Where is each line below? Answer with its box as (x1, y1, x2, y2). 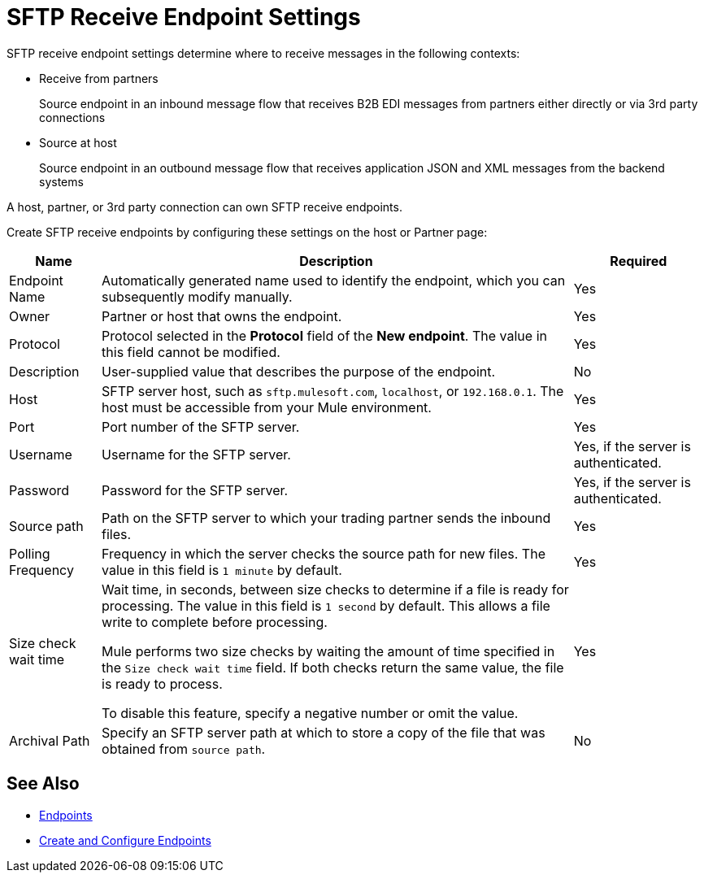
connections (39, 110, 106, 124)
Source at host (39, 135, 117, 150)
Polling (9, 545, 50, 562)
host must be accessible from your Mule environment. (102, 398, 432, 416)
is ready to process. (102, 675, 223, 692)
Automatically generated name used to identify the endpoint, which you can (102, 272, 566, 289)
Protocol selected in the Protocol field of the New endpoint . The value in (102, 327, 547, 344)
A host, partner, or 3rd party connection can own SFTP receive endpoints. (7, 199, 402, 214)
